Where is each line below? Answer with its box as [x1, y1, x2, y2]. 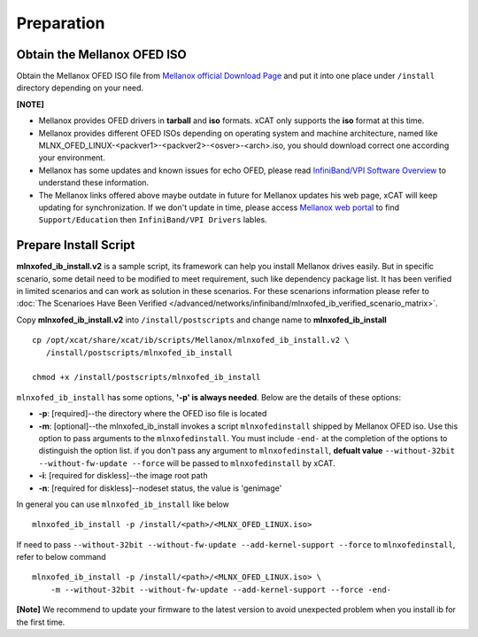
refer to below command [16, 552, 106, 563]
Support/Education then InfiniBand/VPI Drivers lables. [38, 214, 267, 225]
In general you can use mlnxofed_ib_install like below [16, 499, 229, 509]
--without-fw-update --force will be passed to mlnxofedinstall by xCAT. [38, 457, 335, 469]
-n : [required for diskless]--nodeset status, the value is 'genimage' [38, 483, 282, 493]
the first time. [16, 617, 66, 627]
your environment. [38, 152, 105, 163]
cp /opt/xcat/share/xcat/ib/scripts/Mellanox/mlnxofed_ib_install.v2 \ [32, 335, 350, 346]
